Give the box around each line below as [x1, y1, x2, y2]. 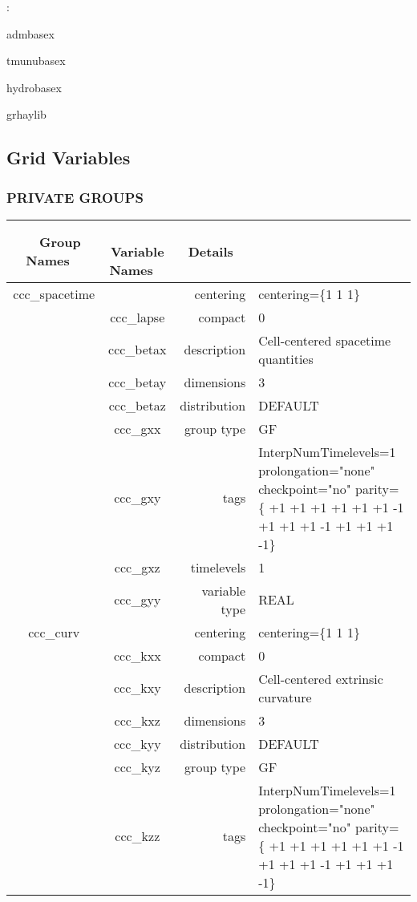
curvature [258, 687, 312, 706]
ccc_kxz [114, 710, 160, 730]
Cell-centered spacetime [258, 330, 391, 350]
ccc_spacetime [13, 284, 95, 303]
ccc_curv [28, 622, 80, 641]
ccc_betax [108, 340, 167, 359]
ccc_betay [108, 372, 167, 391]
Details [188, 241, 233, 261]
